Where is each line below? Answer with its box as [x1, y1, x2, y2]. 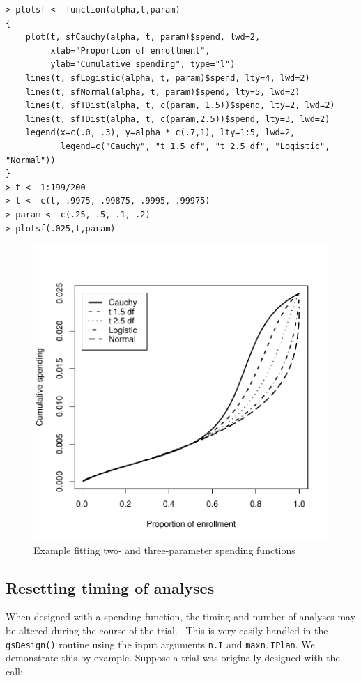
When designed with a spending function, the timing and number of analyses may [6, 609, 356, 624]
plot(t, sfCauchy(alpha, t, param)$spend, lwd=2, [25, 32, 261, 43]
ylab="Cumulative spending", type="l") [50, 59, 236, 70]
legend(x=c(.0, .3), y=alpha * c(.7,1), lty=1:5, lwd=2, [25, 128, 295, 138]
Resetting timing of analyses [6, 576, 215, 598]
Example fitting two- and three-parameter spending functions [33, 542, 295, 557]
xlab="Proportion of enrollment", [50, 45, 210, 56]
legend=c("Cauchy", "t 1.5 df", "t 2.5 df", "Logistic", [60, 141, 330, 151]
